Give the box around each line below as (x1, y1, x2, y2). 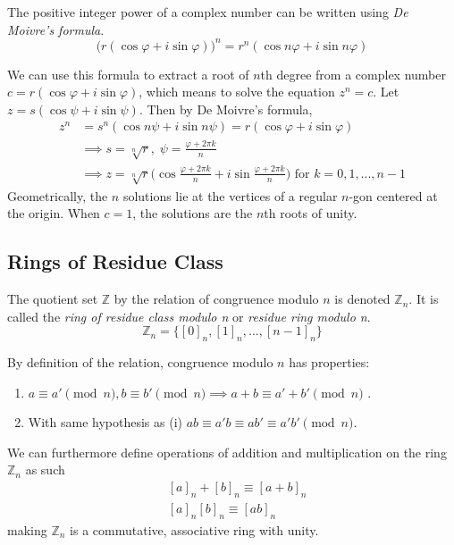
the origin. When (7, 204, 100, 222)
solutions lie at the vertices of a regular (122, 186, 338, 205)
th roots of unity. (264, 204, 357, 222)
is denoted (334, 289, 391, 308)
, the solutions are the (132, 204, 253, 222)
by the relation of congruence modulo (113, 289, 319, 308)
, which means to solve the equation (139, 82, 335, 101)
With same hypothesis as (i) (28, 413, 182, 432)
